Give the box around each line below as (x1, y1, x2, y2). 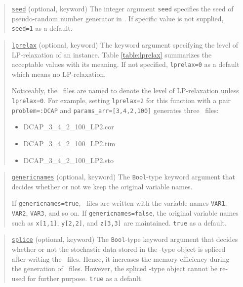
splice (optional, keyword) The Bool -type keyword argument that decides (11, 234, 238, 244)
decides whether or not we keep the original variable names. (11, 181, 193, 191)
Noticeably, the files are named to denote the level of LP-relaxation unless (11, 85, 239, 96)
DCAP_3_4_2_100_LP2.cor (23, 121, 114, 132)
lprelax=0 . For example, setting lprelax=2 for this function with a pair (11, 95, 231, 105)
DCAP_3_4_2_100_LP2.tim (23, 138, 116, 148)
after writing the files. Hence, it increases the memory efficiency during (11, 253, 230, 264)
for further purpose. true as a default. (27, 273, 143, 283)
